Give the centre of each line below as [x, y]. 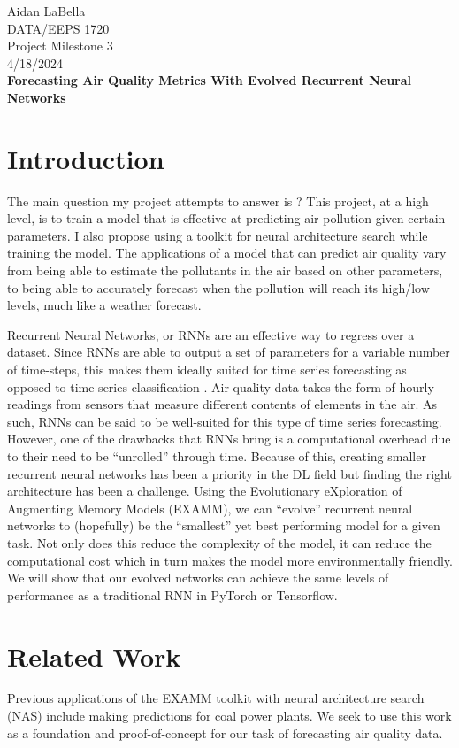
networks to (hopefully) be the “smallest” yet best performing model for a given [224, 525]
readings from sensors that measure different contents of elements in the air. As [222, 404]
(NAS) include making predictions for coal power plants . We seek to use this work [229, 716]
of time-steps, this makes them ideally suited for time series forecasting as [207, 370]
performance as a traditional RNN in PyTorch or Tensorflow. [172, 594]
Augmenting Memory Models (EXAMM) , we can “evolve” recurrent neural [210, 508]
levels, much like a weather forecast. [104, 305]
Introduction [86, 158]
